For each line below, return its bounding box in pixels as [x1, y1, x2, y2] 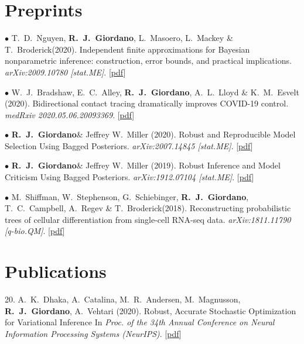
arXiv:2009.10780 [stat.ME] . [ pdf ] [5, 66, 126, 78]
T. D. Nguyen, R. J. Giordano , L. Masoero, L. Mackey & [11, 32, 233, 44]
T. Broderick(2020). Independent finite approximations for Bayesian [5, 43, 250, 55]
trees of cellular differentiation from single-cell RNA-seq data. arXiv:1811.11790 [5, 213, 291, 225]
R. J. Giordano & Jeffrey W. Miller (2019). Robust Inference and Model [11, 159, 281, 171]
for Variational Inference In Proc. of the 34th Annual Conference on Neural [5, 316, 275, 328]
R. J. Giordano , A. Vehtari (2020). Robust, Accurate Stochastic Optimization [5, 304, 296, 317]
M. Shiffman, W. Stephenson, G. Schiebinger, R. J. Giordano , [11, 190, 249, 202]
